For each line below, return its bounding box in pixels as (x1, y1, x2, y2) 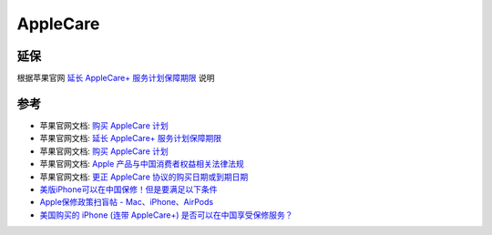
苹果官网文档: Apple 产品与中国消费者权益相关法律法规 (39, 158, 245, 169)
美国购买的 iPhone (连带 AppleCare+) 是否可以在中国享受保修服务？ (39, 209, 293, 220)
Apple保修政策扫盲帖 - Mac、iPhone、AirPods (39, 197, 214, 208)
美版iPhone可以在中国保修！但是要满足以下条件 (39, 183, 218, 195)
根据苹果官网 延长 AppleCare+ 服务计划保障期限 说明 (16, 73, 215, 84)
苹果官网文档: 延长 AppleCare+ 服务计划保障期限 (39, 133, 222, 144)
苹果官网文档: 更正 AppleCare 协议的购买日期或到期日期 (39, 171, 249, 182)
